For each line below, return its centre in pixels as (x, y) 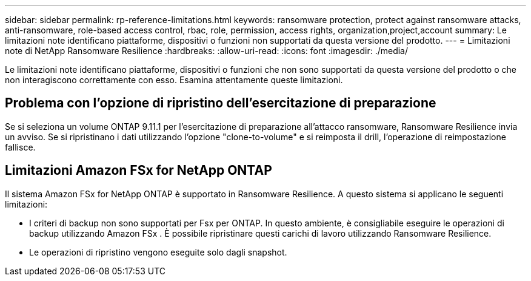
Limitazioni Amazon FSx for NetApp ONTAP (139, 171)
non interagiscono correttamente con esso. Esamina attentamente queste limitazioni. (174, 80)
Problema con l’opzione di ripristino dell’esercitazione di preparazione (221, 103)
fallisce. (20, 147)
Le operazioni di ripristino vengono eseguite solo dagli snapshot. (158, 252)
